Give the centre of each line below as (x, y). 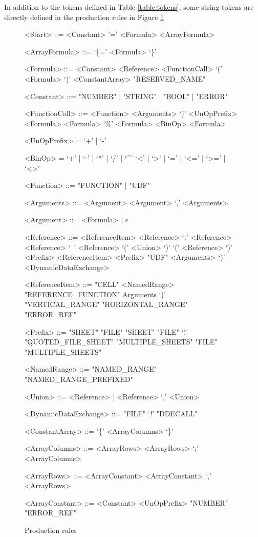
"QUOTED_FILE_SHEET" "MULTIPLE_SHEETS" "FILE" (121, 342)
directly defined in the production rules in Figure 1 (84, 17)
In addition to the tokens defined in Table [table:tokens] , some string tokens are (129, 7)
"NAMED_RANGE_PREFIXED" (79, 379)
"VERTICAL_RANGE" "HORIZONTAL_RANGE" (106, 304)
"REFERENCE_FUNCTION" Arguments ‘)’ (95, 294)
